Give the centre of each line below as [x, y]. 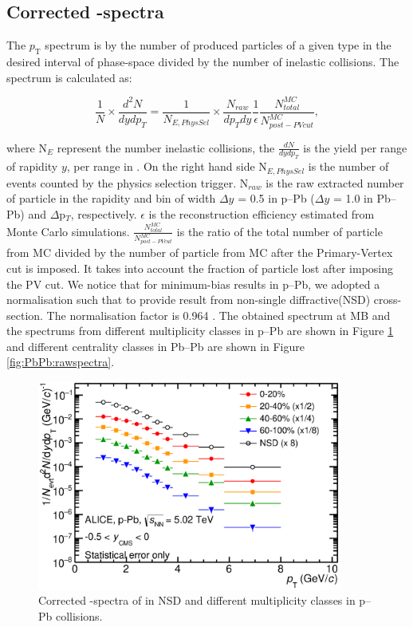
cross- [387, 300]
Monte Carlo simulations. [68, 231]
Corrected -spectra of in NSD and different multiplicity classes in [197, 600]
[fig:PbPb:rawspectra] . [61, 362]
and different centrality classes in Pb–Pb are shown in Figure [155, 346]
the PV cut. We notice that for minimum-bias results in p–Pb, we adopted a [193, 284]
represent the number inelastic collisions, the [166, 147]
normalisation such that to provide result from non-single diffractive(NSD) [189, 300]
